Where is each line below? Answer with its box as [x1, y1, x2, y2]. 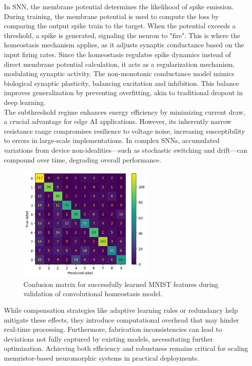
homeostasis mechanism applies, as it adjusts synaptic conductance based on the [4, 40, 244, 50]
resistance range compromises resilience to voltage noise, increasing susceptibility [4, 125, 245, 136]
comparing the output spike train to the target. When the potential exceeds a [4, 20, 236, 31]
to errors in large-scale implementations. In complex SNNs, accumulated [4, 135, 220, 145]
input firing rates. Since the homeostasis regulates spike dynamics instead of [4, 49, 231, 59]
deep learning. [4, 97, 46, 107]
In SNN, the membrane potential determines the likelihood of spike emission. [4, 1, 234, 11]
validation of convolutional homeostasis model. [23, 288, 162, 299]
